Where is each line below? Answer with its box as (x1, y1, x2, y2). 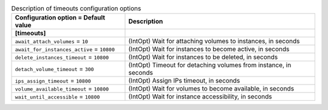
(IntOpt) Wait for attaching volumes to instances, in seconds (128, 37, 300, 46)
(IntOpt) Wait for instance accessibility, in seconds (128, 92, 273, 101)
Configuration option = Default (15, 13, 106, 22)
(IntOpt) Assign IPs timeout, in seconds (128, 77, 240, 85)
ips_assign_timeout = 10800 (15, 77, 91, 85)
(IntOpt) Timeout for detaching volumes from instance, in (128, 61, 292, 69)
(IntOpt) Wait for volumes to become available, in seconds (128, 84, 295, 93)
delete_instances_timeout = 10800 (15, 53, 109, 61)
